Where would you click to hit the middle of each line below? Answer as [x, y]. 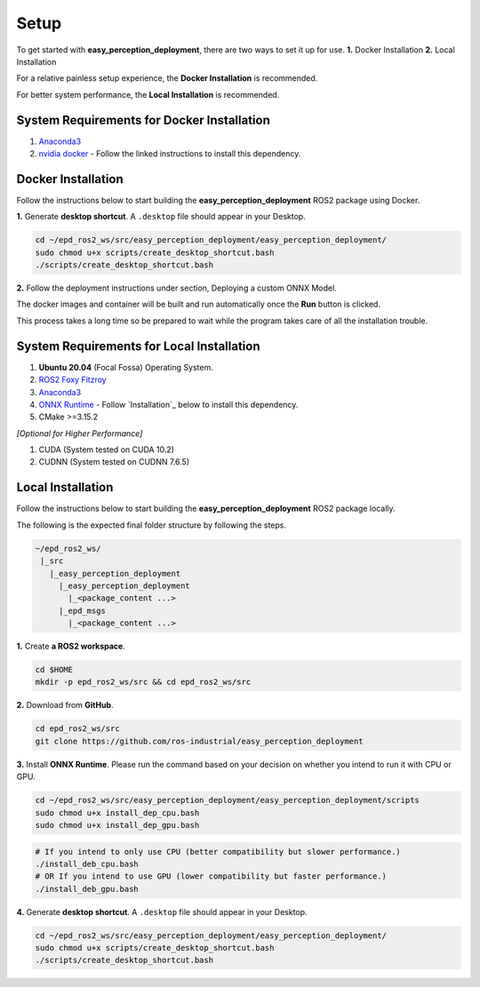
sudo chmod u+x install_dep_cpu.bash [117, 812]
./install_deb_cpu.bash [87, 864]
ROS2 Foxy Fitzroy [72, 380]
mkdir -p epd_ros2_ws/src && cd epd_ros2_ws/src [143, 682]
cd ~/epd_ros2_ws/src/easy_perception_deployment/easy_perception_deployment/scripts [227, 800]
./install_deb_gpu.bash [87, 889]
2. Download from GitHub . [65, 705]
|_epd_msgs [82, 610]
